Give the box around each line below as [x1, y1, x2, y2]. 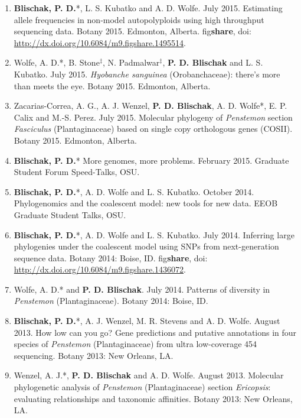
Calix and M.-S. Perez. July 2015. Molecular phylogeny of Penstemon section [14, 111, 293, 123]
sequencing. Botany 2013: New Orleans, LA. [14, 349, 174, 361]
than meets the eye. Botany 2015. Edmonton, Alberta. [14, 79, 211, 92]
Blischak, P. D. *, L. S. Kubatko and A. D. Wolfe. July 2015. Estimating [14, 2, 283, 14]
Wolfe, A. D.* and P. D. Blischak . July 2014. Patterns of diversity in [14, 283, 270, 295]
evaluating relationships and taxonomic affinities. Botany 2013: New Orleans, [14, 392, 293, 404]
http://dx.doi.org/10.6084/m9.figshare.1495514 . [14, 36, 186, 48]
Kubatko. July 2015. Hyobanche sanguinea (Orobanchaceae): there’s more [14, 67, 280, 80]
